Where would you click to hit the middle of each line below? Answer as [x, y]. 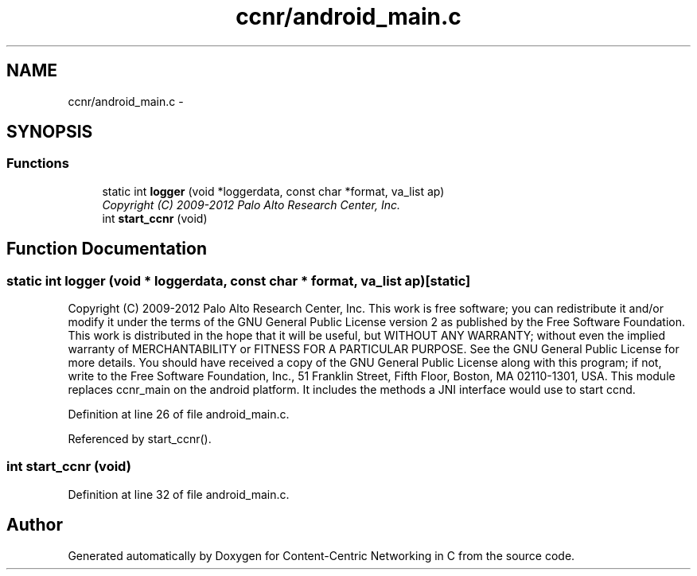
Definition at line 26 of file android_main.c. [179, 414]
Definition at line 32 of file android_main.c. [179, 494]
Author [35, 525]
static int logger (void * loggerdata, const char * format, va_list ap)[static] [239, 280]
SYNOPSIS [50, 132]
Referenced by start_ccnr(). [140, 439]
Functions [38, 163]
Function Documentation [107, 249]
